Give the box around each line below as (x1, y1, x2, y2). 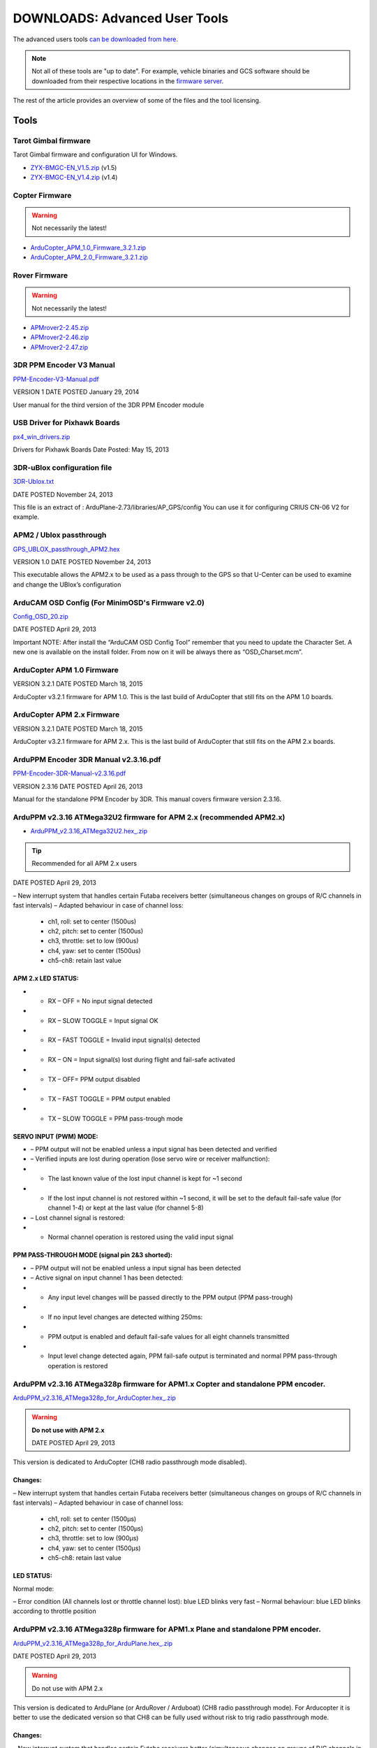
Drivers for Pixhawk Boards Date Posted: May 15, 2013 (13, 445, 170, 454)
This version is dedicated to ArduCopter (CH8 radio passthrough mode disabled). (13, 1458, 247, 1466)
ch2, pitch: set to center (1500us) (47, 926, 144, 935)
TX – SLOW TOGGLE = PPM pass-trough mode (47, 1114, 183, 1122)
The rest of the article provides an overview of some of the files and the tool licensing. (13, 96, 261, 105)
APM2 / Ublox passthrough (13, 530, 107, 540)
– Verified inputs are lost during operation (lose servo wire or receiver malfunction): (30, 1154, 270, 1163)
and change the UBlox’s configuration (13, 580, 121, 589)
